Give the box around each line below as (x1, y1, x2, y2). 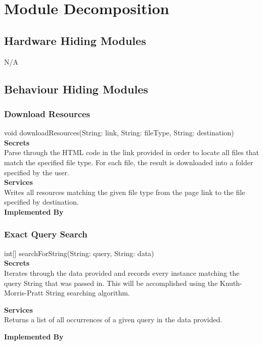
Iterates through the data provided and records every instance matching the (4, 267, 240, 278)
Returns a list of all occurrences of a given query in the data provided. (4, 314, 223, 325)
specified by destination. (4, 196, 79, 207)
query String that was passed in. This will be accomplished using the (4, 277, 218, 288)
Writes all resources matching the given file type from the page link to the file (4, 186, 245, 197)
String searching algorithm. (46, 287, 130, 298)
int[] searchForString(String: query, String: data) (4, 248, 154, 258)
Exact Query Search (4, 228, 87, 240)
